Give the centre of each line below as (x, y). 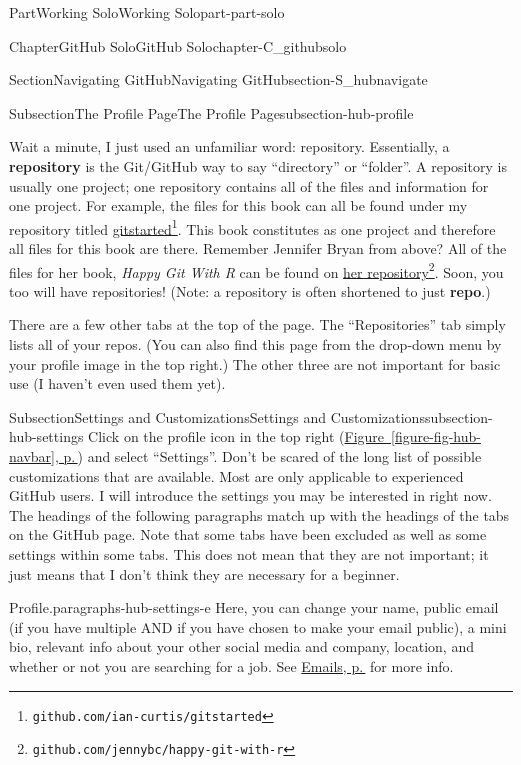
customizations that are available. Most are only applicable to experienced (236, 475)
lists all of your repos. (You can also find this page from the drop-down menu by (255, 344)
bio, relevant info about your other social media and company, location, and (241, 646)
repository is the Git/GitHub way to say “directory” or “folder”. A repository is (258, 165)
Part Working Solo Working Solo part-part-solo (147, 12)
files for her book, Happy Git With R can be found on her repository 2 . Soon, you (256, 270)
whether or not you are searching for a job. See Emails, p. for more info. (231, 665)
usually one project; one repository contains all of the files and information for (249, 185)
